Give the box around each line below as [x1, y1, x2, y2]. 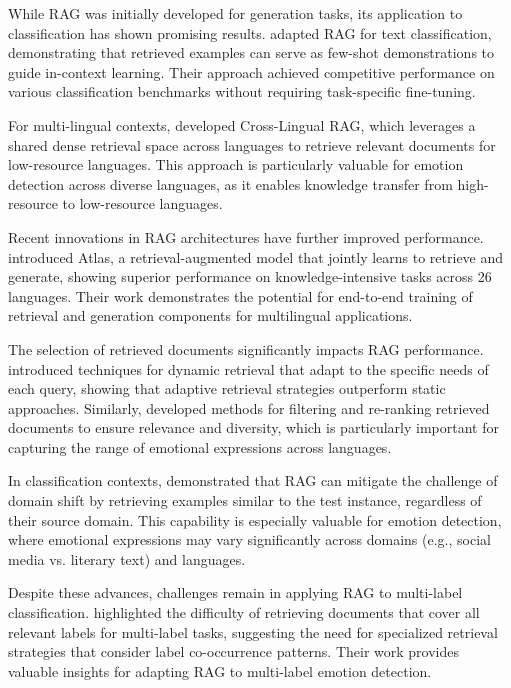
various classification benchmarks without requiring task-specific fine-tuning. [8, 81, 476, 102]
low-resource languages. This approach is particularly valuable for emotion [8, 154, 464, 175]
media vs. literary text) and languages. [8, 548, 246, 569]
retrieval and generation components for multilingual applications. [8, 305, 413, 326]
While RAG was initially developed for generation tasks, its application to [8, 3, 463, 23]
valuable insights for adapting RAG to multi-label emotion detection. [8, 660, 432, 681]
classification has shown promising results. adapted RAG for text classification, [8, 22, 492, 43]
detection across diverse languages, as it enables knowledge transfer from [8, 173, 453, 194]
